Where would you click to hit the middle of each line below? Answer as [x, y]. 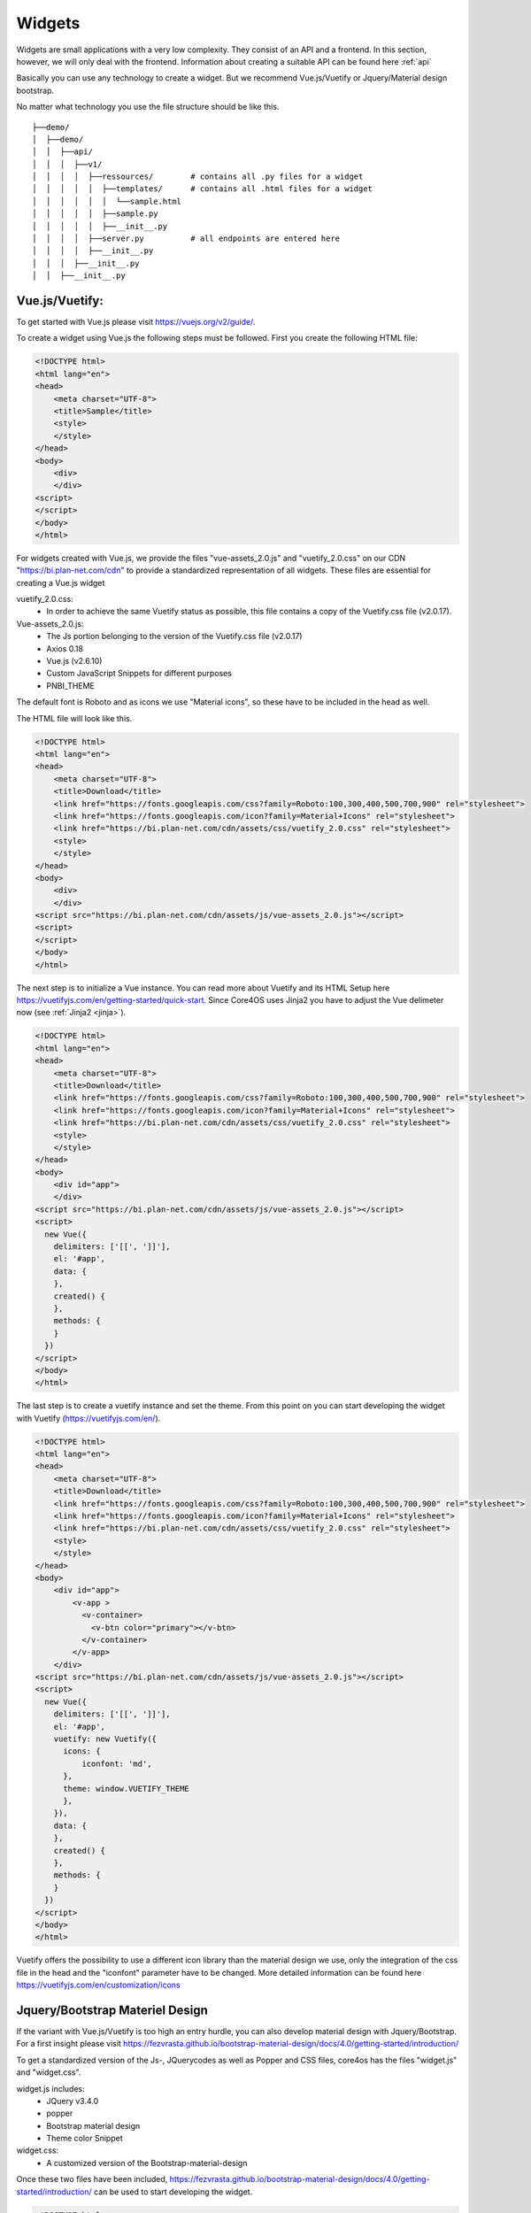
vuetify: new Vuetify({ [105, 1739]
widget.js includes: [50, 2088]
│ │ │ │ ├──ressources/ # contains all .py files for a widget [198, 177]
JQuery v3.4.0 [73, 2101]
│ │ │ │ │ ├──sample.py [95, 214]
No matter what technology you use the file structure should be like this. [148, 107]
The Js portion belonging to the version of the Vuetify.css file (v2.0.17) [174, 636]
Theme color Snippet [85, 2139]
